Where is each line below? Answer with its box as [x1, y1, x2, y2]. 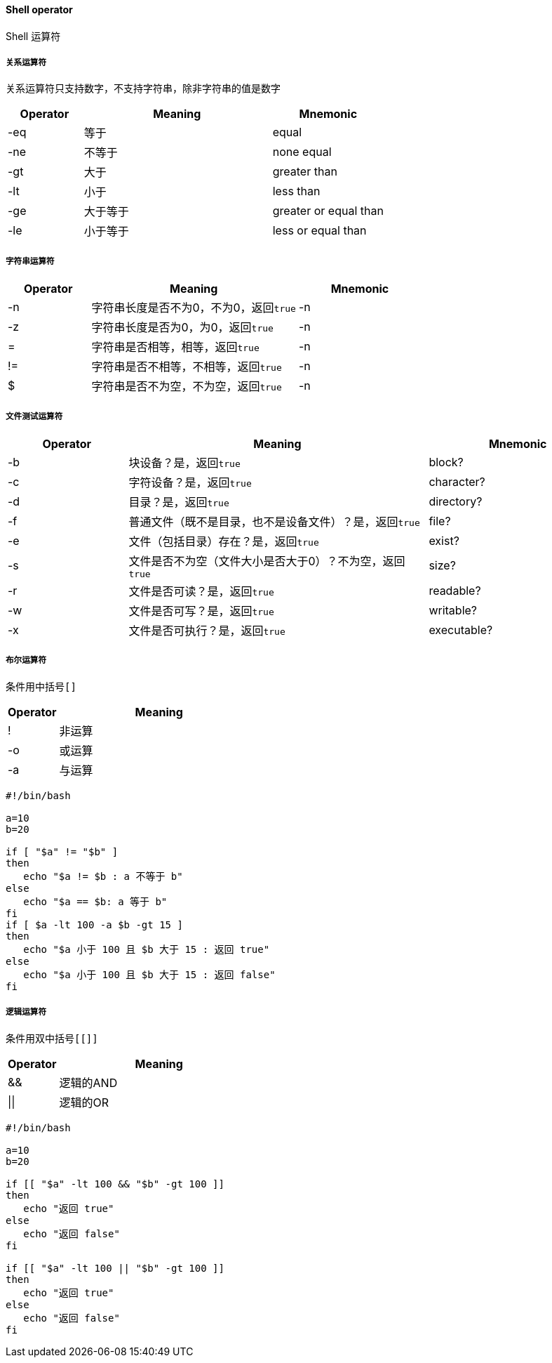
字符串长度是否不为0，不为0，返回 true [91, 301, 296, 315]
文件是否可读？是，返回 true [128, 584, 274, 598]
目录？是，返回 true [128, 494, 229, 509]
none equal [272, 145, 332, 159]
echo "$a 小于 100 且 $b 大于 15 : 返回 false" [23, 968, 276, 980]
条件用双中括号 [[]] [6, 1032, 98, 1044]
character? [429, 474, 485, 489]
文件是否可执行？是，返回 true [128, 623, 285, 638]
